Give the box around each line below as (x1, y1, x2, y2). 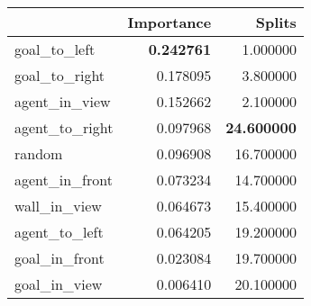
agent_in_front (14, 169, 113, 190)
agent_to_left (14, 221, 104, 242)
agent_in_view (14, 91, 111, 112)
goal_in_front (14, 247, 105, 268)
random (14, 143, 63, 164)
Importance (127, 12, 212, 32)
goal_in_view (14, 274, 103, 294)
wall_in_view (14, 195, 102, 216)
